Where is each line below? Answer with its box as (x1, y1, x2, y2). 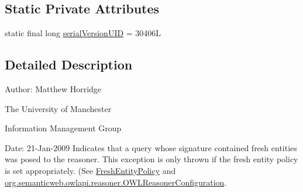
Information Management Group (5, 122, 122, 134)
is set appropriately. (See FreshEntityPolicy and (5, 164, 176, 176)
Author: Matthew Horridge (5, 83, 102, 95)
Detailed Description (5, 55, 133, 74)
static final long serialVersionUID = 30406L (5, 27, 161, 39)
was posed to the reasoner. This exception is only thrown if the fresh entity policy (5, 153, 298, 165)
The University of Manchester (5, 102, 112, 114)
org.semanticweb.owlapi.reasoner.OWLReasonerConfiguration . (5, 176, 227, 188)
